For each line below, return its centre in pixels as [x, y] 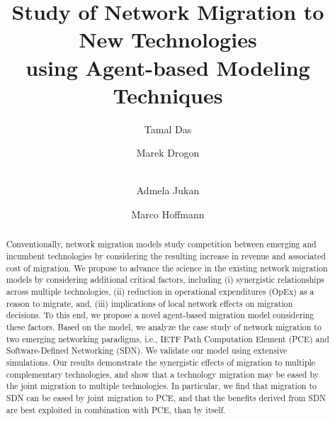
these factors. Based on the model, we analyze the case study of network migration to [164, 327]
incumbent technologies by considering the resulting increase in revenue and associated [166, 256]
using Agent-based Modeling [168, 67]
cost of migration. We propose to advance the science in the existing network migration [167, 268]
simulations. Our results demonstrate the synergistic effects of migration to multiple [161, 363]
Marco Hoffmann [168, 214]
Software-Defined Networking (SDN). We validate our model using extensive [147, 350]
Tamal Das [168, 129]
